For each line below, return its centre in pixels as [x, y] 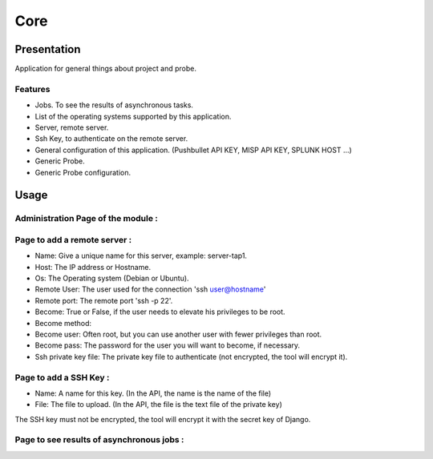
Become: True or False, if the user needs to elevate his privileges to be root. [160, 312]
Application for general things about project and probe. [105, 69]
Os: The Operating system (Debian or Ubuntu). [112, 278]
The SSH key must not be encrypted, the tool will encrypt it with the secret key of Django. [163, 419]
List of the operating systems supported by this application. [133, 116]
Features [32, 89]
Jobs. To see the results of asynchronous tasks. [114, 105]
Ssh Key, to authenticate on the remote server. [111, 139]
